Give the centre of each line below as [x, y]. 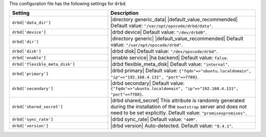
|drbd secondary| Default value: [148, 83]
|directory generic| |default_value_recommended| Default [177, 38]
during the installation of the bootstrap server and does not [179, 107]
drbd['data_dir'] [32, 22]
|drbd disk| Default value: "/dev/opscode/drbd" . [164, 51]
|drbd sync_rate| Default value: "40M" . [154, 119]
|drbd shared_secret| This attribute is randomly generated [178, 101]
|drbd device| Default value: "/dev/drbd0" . [159, 32]
